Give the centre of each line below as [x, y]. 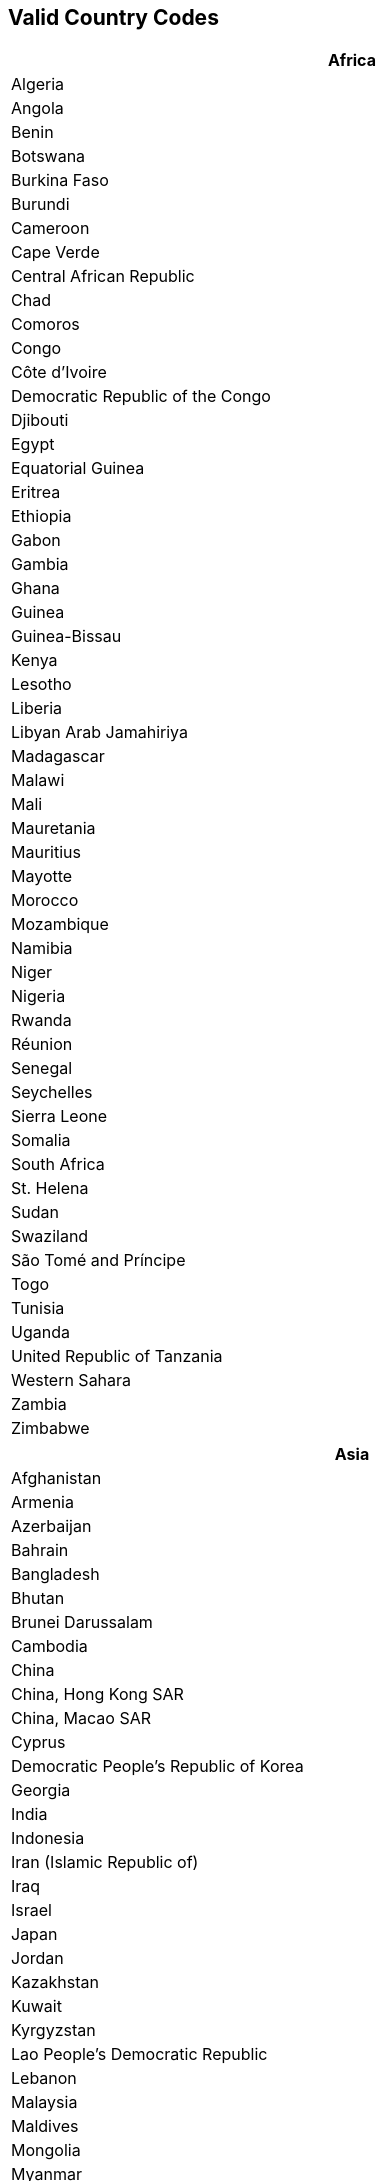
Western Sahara [71, 1380]
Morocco [45, 900]
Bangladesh [55, 1574]
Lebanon [44, 2078]
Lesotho [41, 684]
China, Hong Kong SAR [97, 1694]
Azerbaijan [51, 1526]
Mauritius [46, 852]
